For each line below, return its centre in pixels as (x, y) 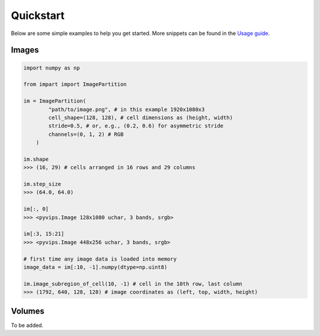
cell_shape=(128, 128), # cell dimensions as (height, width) (141, 118)
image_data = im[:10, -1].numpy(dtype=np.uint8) (95, 267)
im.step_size (42, 184)
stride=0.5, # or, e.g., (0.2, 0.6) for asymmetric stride (136, 126)
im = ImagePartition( (55, 101)
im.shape (36, 159)
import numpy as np (52, 68)
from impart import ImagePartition (75, 84)
